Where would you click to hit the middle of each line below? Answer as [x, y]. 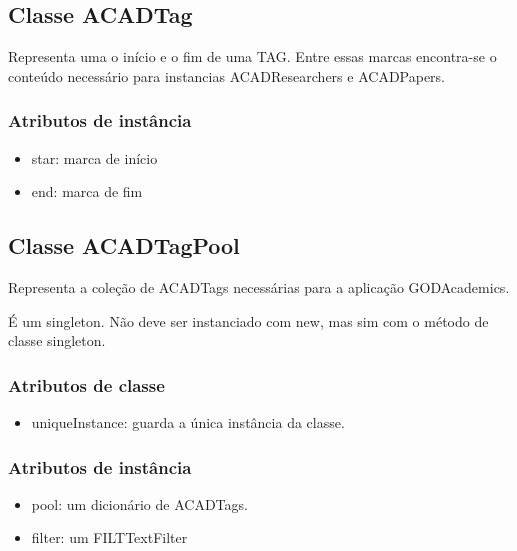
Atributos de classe [86, 384]
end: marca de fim [87, 191]
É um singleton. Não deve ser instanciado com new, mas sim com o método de [248, 320]
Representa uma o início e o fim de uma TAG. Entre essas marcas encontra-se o [252, 56]
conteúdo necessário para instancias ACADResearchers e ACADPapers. [227, 75]
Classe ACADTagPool [124, 245]
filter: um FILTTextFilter [109, 537]
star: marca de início [94, 157]
